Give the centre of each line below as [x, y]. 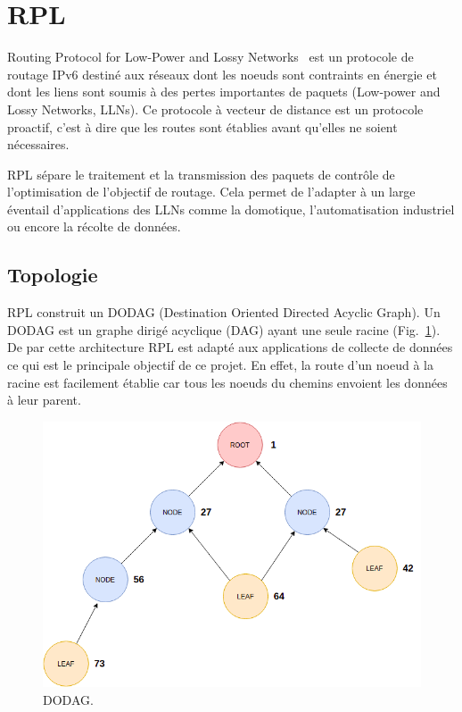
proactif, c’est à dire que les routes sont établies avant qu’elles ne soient [202, 126]
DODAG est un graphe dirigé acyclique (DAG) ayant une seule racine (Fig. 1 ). [224, 329]
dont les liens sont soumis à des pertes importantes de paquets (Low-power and [224, 92]
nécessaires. [38, 144]
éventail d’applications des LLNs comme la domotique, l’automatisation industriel [231, 209]
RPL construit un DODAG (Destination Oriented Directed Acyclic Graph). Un [224, 312]
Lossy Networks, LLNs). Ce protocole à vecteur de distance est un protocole [215, 109]
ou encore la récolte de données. [94, 226]
